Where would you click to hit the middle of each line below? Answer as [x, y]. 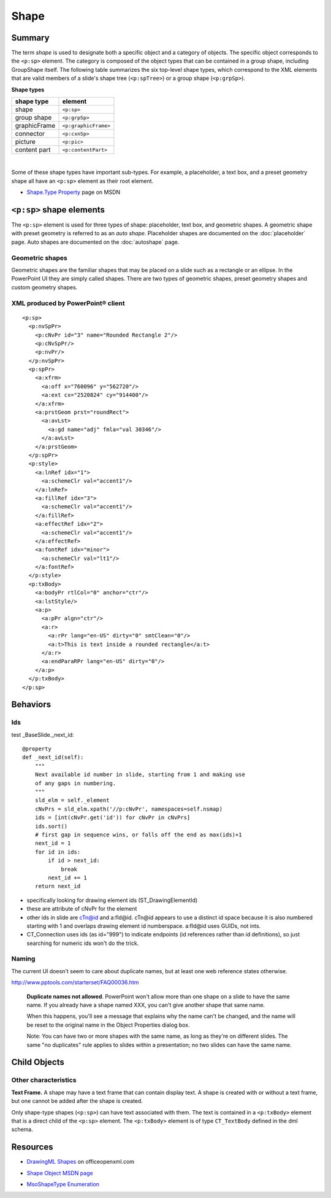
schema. [22, 1129]
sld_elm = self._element [72, 800]
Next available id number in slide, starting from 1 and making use [140, 775]
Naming [23, 959]
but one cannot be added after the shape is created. [77, 1101]
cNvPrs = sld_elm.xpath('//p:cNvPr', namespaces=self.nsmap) [129, 809]
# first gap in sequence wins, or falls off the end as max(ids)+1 [138, 835]
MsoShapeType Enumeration [63, 1184]
